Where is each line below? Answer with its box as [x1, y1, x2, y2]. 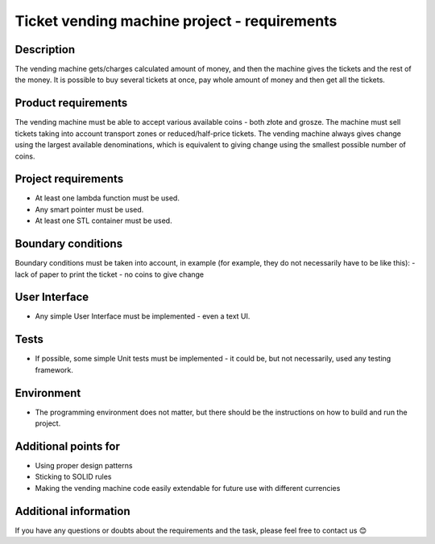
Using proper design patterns [35, 460, 133, 470]
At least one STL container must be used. [35, 216, 172, 225]
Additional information [14, 504, 130, 518]
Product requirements [14, 97, 128, 110]
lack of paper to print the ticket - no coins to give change [14, 270, 205, 279]
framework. [35, 365, 74, 374]
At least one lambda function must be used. [35, 193, 180, 203]
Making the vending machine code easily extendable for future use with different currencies [35, 483, 341, 492]
